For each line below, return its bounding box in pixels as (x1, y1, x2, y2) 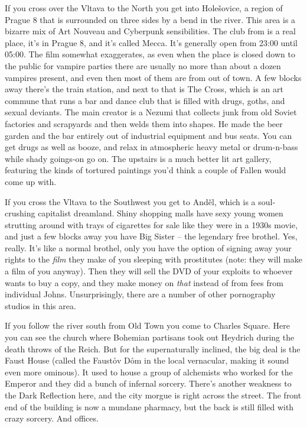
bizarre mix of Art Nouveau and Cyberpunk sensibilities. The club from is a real (5, 25, 296, 37)
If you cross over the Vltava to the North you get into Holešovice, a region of (5, 2, 283, 14)
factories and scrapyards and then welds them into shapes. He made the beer (5, 117, 283, 129)
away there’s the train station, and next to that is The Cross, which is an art (5, 83, 283, 95)
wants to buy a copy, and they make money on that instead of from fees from (5, 276, 283, 288)
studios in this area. (5, 299, 76, 312)
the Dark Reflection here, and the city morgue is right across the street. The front (5, 389, 302, 401)
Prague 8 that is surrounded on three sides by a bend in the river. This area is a (5, 13, 296, 25)
